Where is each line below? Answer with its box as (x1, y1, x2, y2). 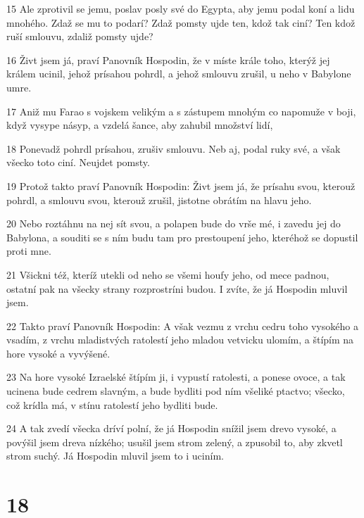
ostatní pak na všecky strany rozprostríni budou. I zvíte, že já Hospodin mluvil (6, 281, 348, 296)
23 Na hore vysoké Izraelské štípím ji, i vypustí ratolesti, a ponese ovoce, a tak (6, 369, 346, 384)
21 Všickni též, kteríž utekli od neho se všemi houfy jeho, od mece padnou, (6, 267, 330, 282)
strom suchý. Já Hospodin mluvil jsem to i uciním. (6, 448, 224, 463)
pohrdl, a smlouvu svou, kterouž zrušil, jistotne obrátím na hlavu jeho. (6, 192, 312, 207)
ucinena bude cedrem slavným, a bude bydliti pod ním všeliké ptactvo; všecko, (6, 384, 345, 398)
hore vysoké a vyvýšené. (6, 346, 111, 360)
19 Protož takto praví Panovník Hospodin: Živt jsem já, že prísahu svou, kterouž (6, 178, 356, 193)
